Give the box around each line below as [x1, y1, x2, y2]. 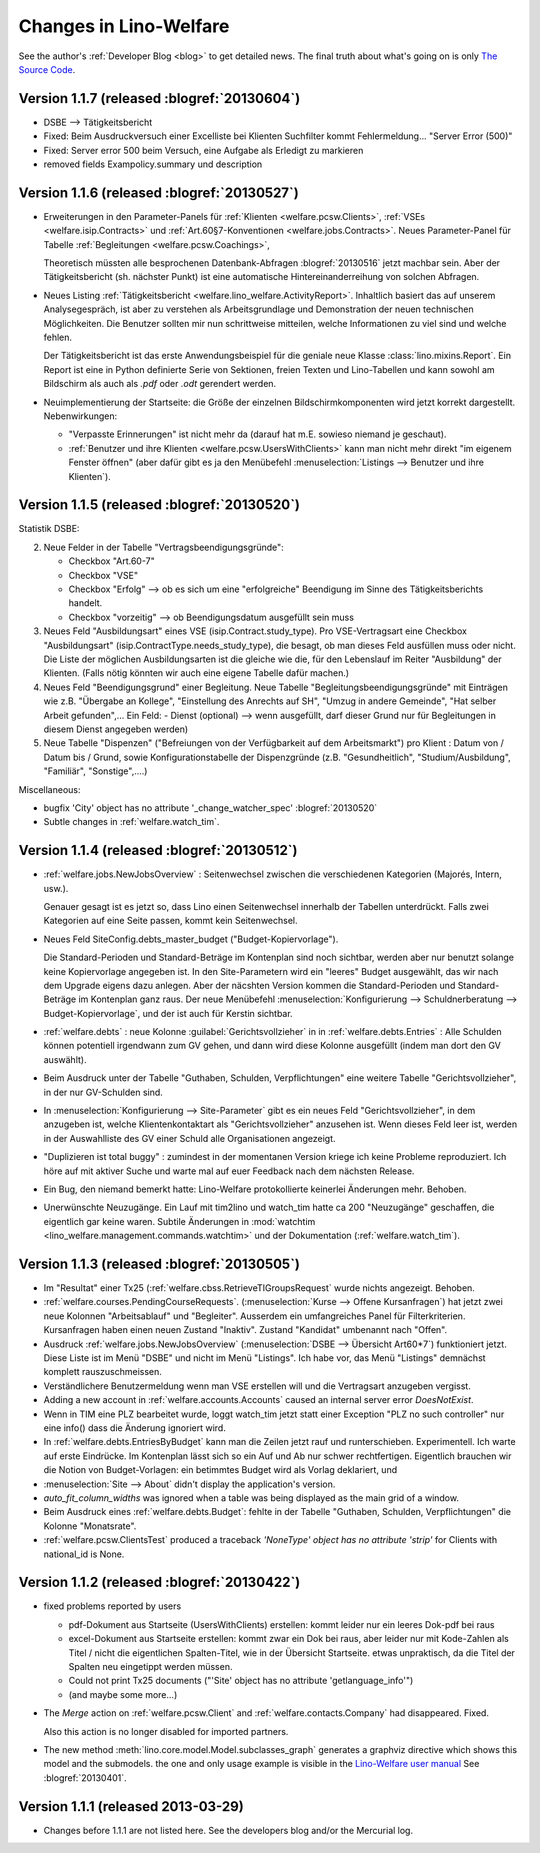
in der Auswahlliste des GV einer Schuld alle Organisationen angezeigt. [43, 1132, 336, 1144]
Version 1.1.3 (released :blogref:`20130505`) [18, 1255, 300, 1272]
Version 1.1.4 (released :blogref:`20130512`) [18, 842, 298, 859]
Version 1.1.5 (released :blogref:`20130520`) [18, 496, 300, 514]
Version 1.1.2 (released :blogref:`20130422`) [18, 1574, 301, 1591]
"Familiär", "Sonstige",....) [43, 765, 148, 777]
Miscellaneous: [18, 783, 81, 795]
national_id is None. [43, 1548, 125, 1560]
